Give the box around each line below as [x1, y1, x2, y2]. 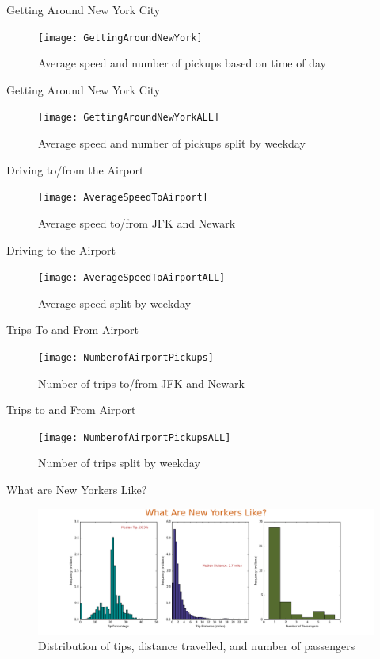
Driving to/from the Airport [6, 161, 144, 178]
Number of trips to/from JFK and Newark [38, 374, 245, 391]
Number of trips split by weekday [38, 454, 200, 471]
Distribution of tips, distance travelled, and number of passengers [38, 638, 355, 654]
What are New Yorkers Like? [6, 481, 147, 498]
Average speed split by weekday [38, 294, 192, 311]
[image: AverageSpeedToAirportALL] [38, 272, 226, 284]
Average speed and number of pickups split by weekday [38, 135, 306, 151]
